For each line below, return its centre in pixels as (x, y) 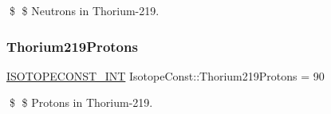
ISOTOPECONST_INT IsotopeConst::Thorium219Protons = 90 (165, 75)
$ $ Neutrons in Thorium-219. (84, 10)
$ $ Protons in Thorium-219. (81, 102)
